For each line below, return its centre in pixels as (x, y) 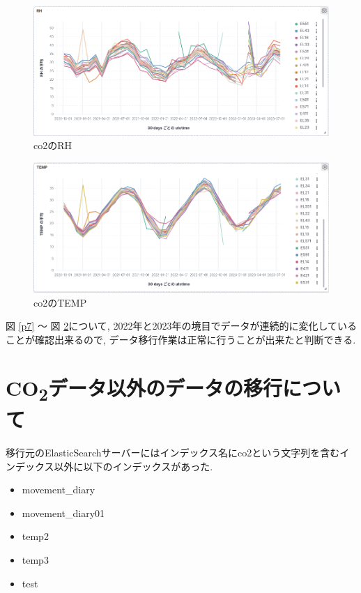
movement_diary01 (63, 513)
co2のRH (53, 145)
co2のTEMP (60, 302)
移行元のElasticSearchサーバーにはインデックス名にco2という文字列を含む (173, 452)
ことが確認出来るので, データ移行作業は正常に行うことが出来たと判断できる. (181, 339)
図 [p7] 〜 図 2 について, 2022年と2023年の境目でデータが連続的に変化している (181, 326)
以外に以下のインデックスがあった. (133, 466)
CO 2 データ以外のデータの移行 (144, 389)
